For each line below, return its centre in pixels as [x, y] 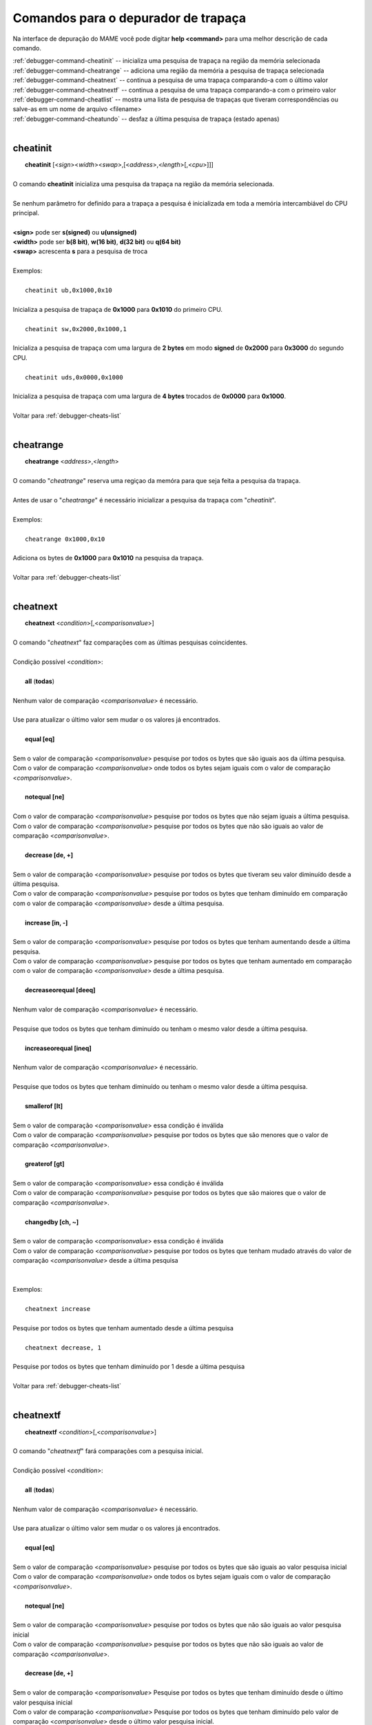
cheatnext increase [58, 1309]
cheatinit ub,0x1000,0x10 [69, 290]
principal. [26, 213]
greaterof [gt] [45, 1164]
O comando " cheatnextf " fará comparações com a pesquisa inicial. [108, 1451]
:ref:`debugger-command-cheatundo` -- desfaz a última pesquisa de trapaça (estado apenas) [146, 119]
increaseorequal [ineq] [59, 1048]
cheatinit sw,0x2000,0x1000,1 [76, 329]
